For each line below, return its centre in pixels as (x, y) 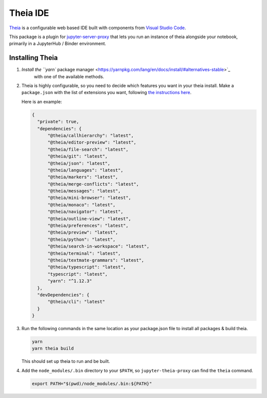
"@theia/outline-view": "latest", (89, 219)
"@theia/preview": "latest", (83, 232)
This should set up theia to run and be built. (66, 361)
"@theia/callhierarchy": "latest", (91, 135)
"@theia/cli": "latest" (76, 302)
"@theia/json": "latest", (79, 163)
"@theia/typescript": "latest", (87, 267)
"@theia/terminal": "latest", (84, 253)
